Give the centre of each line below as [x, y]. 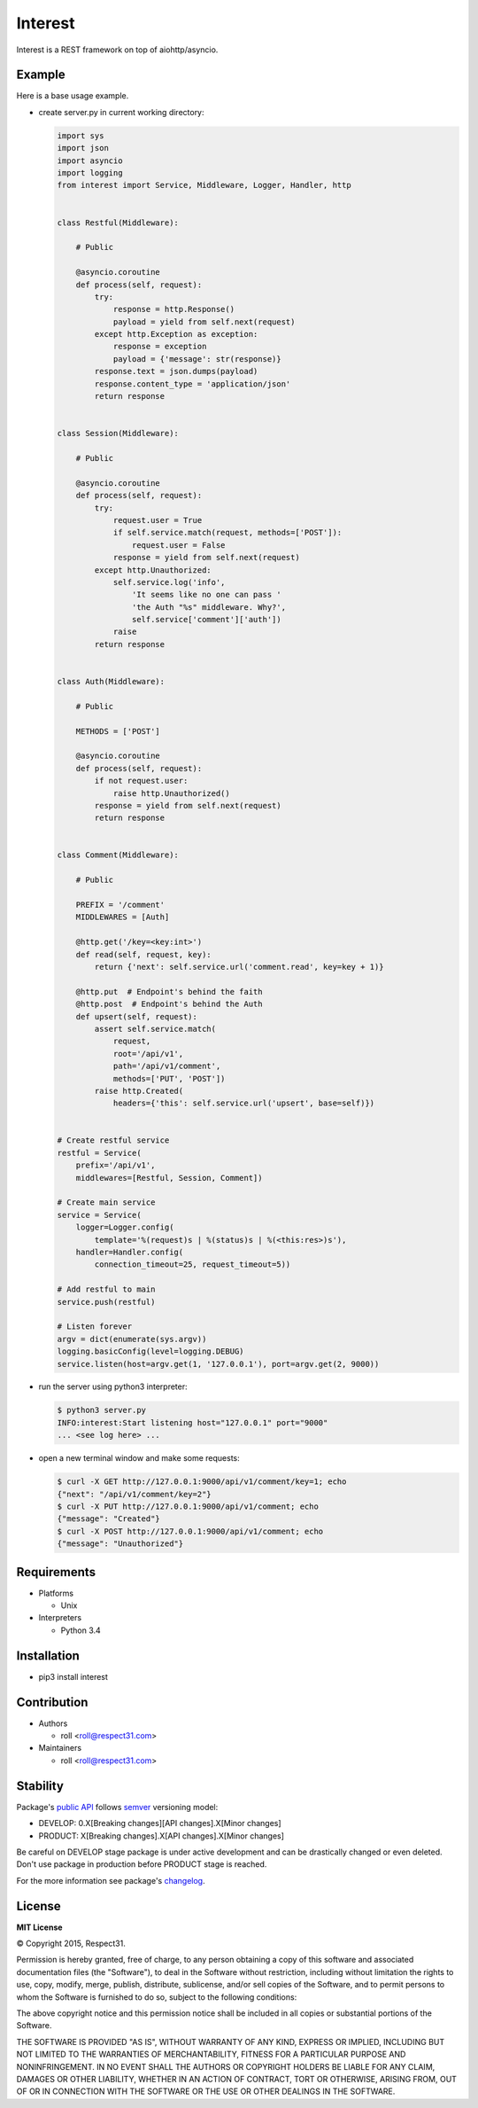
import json [83, 148]
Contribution [52, 1702]
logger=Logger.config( [125, 1227]
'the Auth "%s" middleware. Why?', [209, 607]
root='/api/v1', [148, 1054]
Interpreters [60, 1618]
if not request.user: [141, 781]
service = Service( [99, 1215]
